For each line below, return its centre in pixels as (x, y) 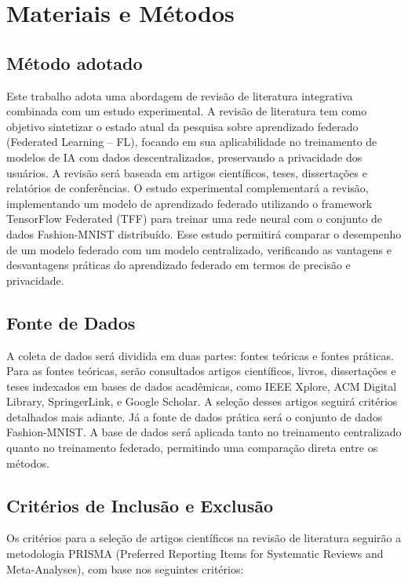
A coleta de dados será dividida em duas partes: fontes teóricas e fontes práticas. (200, 355)
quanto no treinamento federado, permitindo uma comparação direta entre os (192, 448)
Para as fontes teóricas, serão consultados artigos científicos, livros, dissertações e (201, 371)
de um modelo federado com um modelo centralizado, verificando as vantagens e (199, 249)
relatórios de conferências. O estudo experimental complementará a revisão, (188, 188)
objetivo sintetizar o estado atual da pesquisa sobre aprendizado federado (182, 126)
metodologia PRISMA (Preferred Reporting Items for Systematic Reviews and (195, 554)
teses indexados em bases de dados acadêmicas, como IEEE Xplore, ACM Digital (202, 386)
